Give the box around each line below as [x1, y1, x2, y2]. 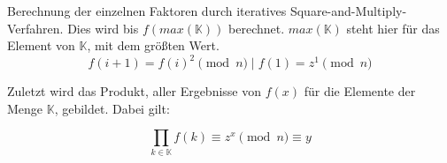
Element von [7, 36, 75, 55]
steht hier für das [346, 19, 440, 37]
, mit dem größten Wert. [87, 36, 220, 55]
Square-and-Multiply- [289, 2, 407, 19]
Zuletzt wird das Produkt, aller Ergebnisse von [7, 82, 262, 100]
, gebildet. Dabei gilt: [54, 99, 170, 117]
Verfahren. [7, 19, 64, 37]
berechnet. [228, 19, 285, 37]
